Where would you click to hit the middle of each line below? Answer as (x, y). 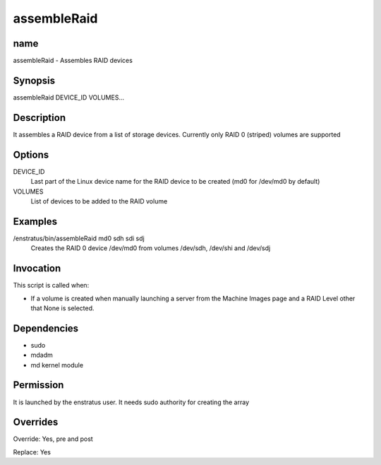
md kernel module (57, 365)
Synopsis (34, 80)
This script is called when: (51, 286)
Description (40, 118)
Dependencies (46, 328)
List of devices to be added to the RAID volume (99, 201)
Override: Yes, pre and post (53, 439)
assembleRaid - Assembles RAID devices (73, 61)
